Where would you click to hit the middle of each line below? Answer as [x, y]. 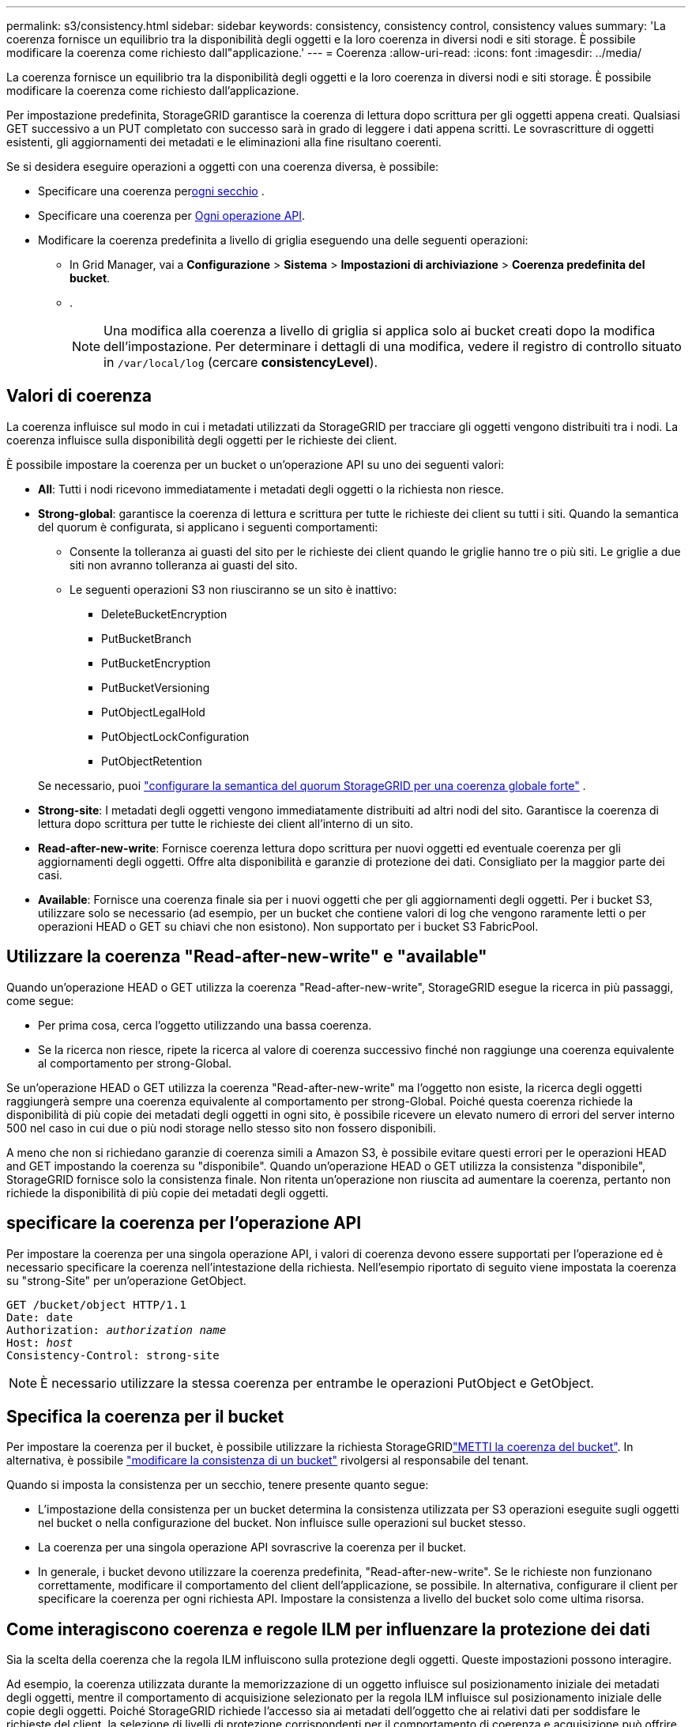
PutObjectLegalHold [153, 712]
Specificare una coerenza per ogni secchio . [151, 191]
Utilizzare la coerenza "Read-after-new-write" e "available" [247, 957]
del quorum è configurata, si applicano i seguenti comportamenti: [208, 527]
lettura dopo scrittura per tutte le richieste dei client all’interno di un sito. [226, 823]
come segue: [40, 1000]
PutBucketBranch [147, 638]
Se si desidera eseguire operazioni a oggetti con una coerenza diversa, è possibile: [223, 166]
